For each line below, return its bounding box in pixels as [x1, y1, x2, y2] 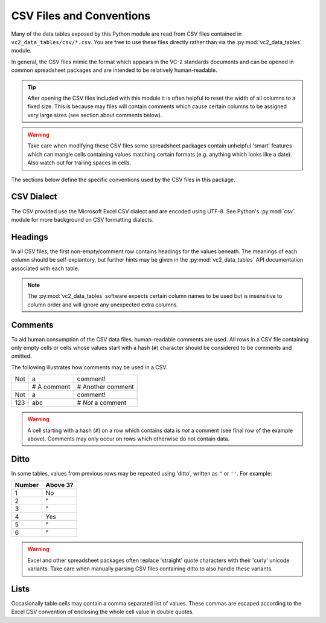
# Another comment [77, 383, 134, 391]
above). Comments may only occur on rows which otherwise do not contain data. [27, 435, 230, 442]
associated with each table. [11, 265, 80, 272]
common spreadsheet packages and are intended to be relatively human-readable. [11, 66, 217, 74]
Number [14, 481, 39, 489]
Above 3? [45, 481, 74, 489]
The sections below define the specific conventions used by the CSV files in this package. [11, 176, 235, 183]
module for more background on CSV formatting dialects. [11, 216, 154, 223]
